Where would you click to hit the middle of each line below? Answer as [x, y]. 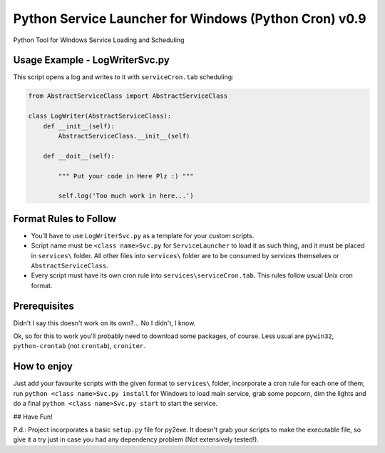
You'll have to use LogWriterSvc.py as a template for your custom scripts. [143, 235]
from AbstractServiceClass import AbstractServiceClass [128, 96]
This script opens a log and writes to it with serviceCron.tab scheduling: [124, 77]
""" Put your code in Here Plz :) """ [126, 176]
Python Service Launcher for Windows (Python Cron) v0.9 [190, 19]
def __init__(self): [79, 126]
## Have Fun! [33, 417]
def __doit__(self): [79, 156]
